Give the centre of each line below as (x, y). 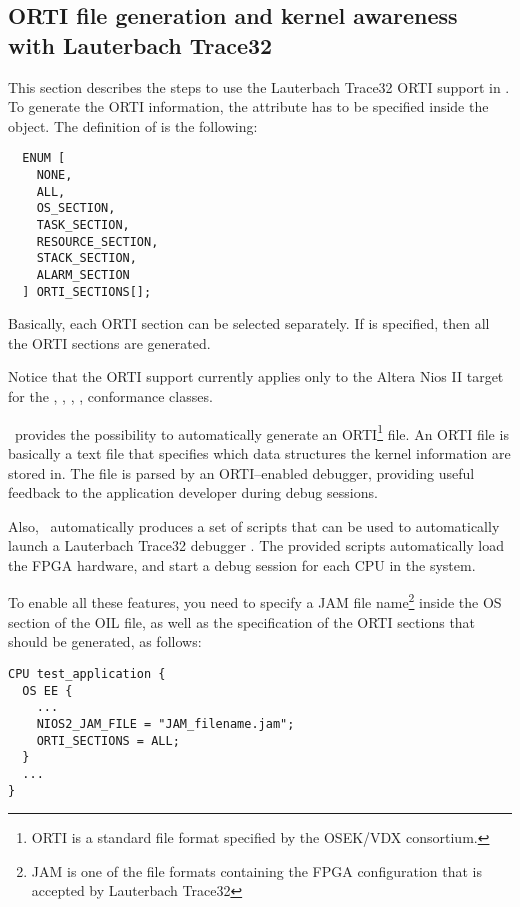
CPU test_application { (87, 673)
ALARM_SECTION (83, 274)
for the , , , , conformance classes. (110, 396)
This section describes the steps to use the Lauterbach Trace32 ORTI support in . (259, 86)
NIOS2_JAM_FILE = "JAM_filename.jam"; (165, 723)
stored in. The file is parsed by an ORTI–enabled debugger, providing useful (241, 472)
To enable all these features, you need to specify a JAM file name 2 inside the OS (255, 601)
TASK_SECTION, (83, 225)
